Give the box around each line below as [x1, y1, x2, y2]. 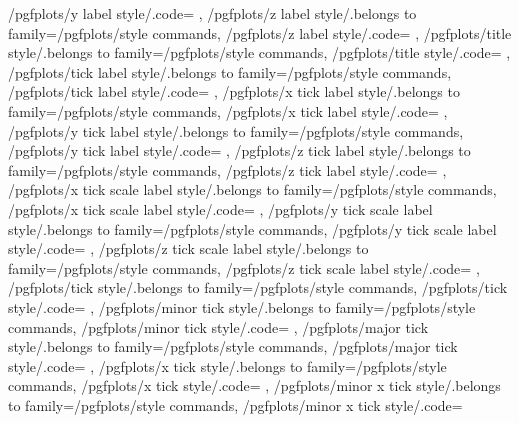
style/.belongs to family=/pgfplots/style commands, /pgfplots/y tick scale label [8, 218, 497, 239]
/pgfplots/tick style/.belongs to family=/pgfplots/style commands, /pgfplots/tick [8, 277, 508, 298]
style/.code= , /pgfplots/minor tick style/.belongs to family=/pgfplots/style [8, 296, 476, 317]
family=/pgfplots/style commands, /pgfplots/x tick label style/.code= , [8, 100, 448, 121]
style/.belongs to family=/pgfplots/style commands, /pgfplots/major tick [8, 336, 458, 357]
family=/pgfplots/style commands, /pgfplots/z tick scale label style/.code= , [8, 257, 480, 278]
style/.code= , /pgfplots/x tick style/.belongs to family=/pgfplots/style [8, 355, 447, 376]
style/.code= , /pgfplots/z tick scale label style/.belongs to [8, 238, 369, 259]
